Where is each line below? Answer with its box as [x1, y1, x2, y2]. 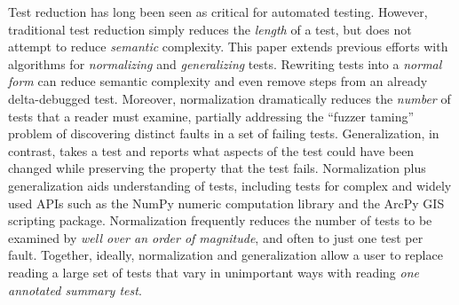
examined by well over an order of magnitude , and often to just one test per [8, 228, 423, 246]
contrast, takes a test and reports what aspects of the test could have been [8, 141, 415, 160]
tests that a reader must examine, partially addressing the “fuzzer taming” [8, 106, 415, 125]
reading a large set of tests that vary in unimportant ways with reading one [8, 262, 419, 281]
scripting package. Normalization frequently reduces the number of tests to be [8, 211, 432, 230]
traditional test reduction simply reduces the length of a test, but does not [8, 20, 412, 38]
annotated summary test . [8, 280, 142, 299]
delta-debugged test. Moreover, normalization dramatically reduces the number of [8, 89, 451, 107]
